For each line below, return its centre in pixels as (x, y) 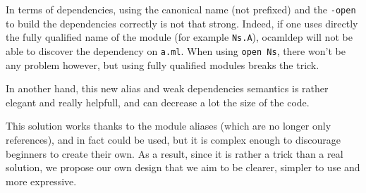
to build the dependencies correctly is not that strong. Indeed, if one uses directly (182, 23)
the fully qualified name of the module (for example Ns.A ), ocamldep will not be (179, 37)
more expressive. (41, 181)
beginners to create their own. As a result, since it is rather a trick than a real (175, 153)
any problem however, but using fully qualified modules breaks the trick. (163, 64)
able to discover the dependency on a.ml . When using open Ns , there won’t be (176, 50)
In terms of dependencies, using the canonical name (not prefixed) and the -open (181, 9)
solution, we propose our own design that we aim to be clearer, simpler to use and (183, 167)
